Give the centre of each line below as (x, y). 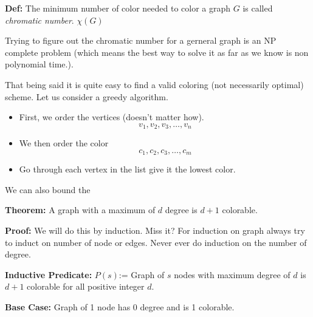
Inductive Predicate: (49, 274)
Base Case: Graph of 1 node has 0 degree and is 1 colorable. (120, 307)
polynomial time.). (39, 64)
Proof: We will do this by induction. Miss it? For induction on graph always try (155, 230)
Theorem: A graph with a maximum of (80, 210)
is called (258, 8)
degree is (181, 210)
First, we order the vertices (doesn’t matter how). (112, 117)
